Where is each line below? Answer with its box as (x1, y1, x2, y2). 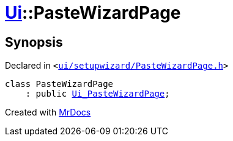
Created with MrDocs (5, 107, 91, 118)
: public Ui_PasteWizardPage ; (25, 89, 170, 99)
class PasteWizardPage (5, 79, 114, 89)
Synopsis (5, 34, 63, 50)
